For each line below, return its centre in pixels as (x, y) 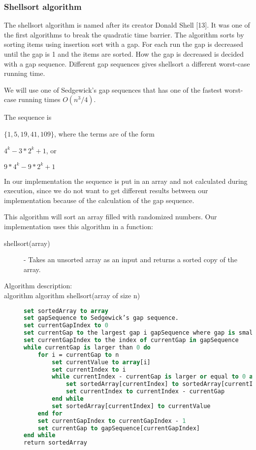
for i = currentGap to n (78, 355)
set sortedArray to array (66, 311)
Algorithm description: (38, 286)
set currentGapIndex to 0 (66, 326)
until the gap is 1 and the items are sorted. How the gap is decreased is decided (124, 54)
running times (39, 99)
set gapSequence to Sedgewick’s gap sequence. (101, 318)
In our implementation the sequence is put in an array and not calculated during (126, 181)
